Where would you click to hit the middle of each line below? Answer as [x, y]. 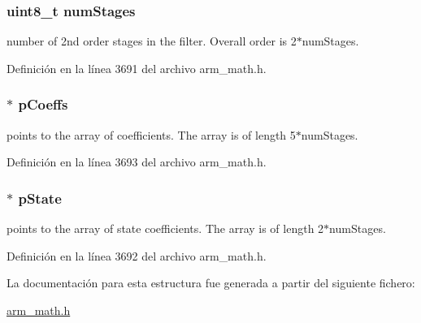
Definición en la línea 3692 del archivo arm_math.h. [137, 255]
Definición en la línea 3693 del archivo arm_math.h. [137, 162]
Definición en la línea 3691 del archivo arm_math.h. [137, 68]
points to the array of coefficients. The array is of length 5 [151, 134]
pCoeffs [43, 104]
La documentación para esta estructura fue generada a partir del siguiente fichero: [211, 283]
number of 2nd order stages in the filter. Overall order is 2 [152, 41]
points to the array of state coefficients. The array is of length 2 [165, 228]
